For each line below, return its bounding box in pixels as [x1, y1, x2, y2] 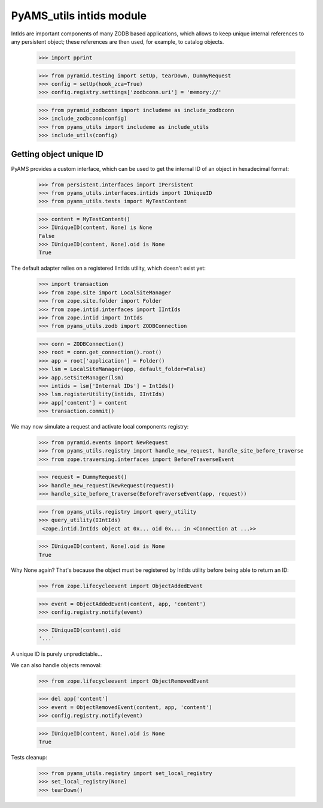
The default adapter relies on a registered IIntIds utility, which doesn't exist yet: [11, 264, 206, 272]
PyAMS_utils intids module [11, 9, 147, 22]
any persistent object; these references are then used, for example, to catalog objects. [11, 38, 224, 45]
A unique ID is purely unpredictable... [11, 650, 103, 658]
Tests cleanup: [11, 754, 47, 761]
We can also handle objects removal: [11, 661, 102, 668]
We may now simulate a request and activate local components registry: [11, 423, 189, 430]
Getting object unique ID [11, 149, 104, 159]
